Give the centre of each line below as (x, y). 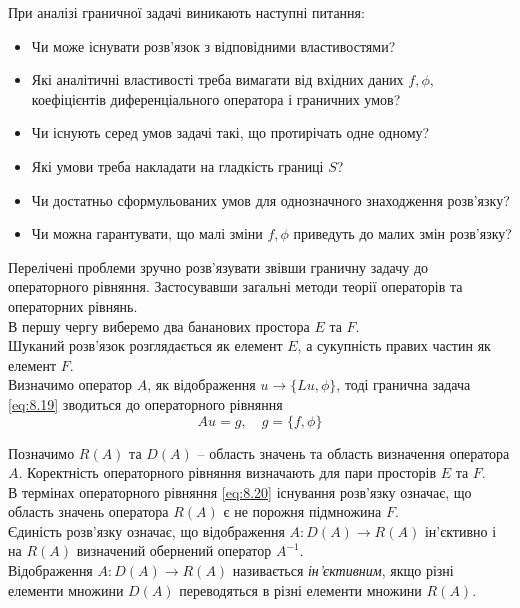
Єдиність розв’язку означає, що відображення (146, 530)
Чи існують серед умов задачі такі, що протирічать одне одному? (230, 132)
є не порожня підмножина (302, 511)
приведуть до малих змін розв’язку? (402, 233)
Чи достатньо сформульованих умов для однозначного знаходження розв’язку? (270, 199)
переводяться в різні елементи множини (300, 589)
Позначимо (41, 452)
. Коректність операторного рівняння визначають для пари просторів (227, 472)
